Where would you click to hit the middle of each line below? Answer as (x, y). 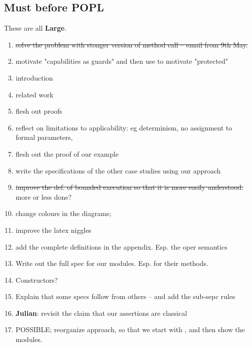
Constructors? (37, 280)
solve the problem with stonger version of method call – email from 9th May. (132, 44)
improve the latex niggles (54, 230)
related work (35, 94)
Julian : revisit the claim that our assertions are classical (101, 313)
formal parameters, (44, 137)
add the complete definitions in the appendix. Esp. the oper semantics (121, 246)
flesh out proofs (39, 111)
